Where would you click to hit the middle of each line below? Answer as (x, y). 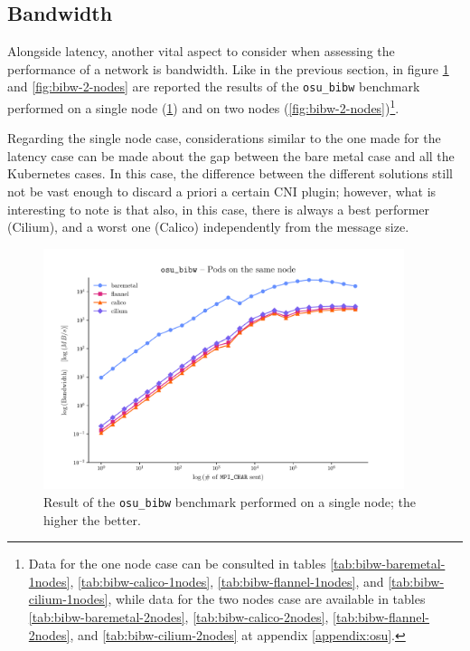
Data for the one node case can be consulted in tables (177, 564)
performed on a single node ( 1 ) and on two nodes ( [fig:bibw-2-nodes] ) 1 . (203, 106)
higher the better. (92, 519)
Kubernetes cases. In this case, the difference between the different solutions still (230, 173)
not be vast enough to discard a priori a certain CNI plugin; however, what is (222, 191)
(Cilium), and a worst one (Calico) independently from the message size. (208, 227)
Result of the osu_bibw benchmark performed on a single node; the (230, 501)
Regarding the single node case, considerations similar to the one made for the (224, 138)
